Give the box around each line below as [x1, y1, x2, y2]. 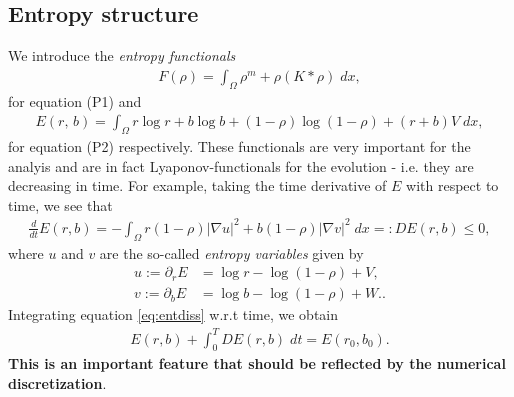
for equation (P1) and [8, 90, 142, 111]
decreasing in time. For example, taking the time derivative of [8, 175, 387, 196]
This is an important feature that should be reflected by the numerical [8, 353, 506, 374]
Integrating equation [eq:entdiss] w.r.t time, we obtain [8, 304, 339, 325]
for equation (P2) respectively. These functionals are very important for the [8, 136, 471, 157]
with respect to [406, 175, 499, 196]
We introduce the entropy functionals [8, 45, 236, 66]
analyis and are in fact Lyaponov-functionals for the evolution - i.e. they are [8, 155, 474, 176]
